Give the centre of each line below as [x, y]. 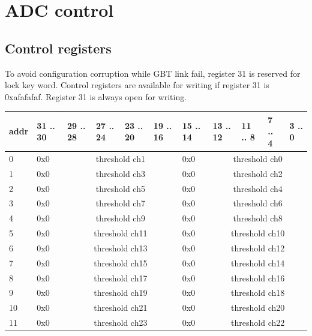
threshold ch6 [258, 203]
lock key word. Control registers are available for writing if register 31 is [137, 85]
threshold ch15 [121, 262]
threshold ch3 [120, 173]
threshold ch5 [120, 188]
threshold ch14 [258, 262]
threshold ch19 [121, 292]
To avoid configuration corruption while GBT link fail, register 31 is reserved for [153, 73]
